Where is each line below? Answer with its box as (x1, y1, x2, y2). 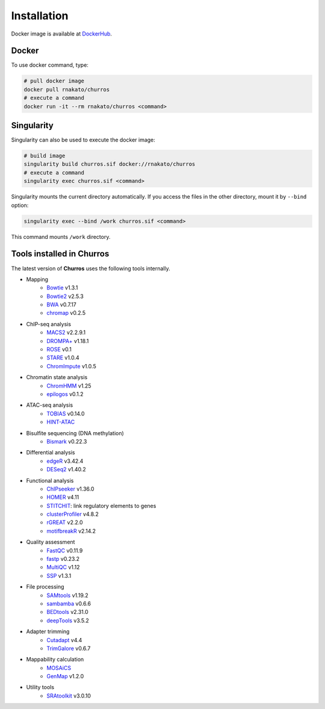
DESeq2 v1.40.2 (46, 466, 87, 473)
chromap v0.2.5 (46, 309, 86, 317)
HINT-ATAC (46, 418, 75, 426)
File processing (26, 583, 64, 590)
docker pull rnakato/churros (23, 86, 110, 93)
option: (11, 202, 29, 209)
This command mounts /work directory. (11, 233, 111, 240)
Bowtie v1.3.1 (46, 284, 78, 291)
